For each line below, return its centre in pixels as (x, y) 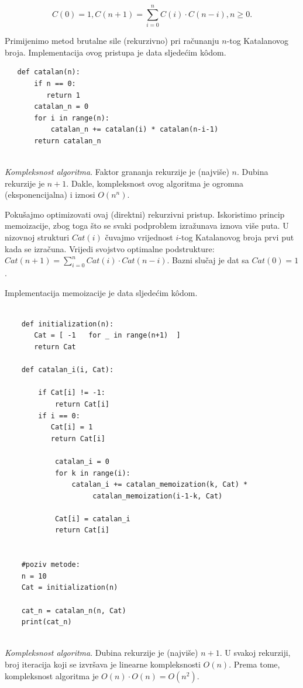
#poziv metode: (51, 565)
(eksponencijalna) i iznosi (50, 195)
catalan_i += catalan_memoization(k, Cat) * (160, 485)
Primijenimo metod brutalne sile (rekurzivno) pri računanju (112, 41)
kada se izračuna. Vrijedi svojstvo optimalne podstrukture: (110, 248)
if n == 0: (55, 83)
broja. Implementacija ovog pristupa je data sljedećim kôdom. (116, 52)
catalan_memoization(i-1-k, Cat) (158, 496)
